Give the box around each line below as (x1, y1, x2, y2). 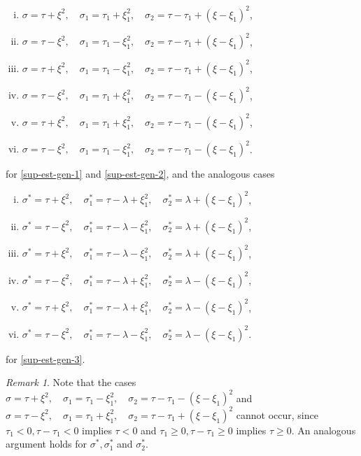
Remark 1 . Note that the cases (6, 375, 136, 390)
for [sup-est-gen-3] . (6, 351, 85, 366)
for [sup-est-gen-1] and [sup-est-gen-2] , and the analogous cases (6, 166, 275, 180)
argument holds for (6, 436, 87, 451)
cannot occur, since (236, 407, 318, 422)
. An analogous (291, 422, 356, 437)
